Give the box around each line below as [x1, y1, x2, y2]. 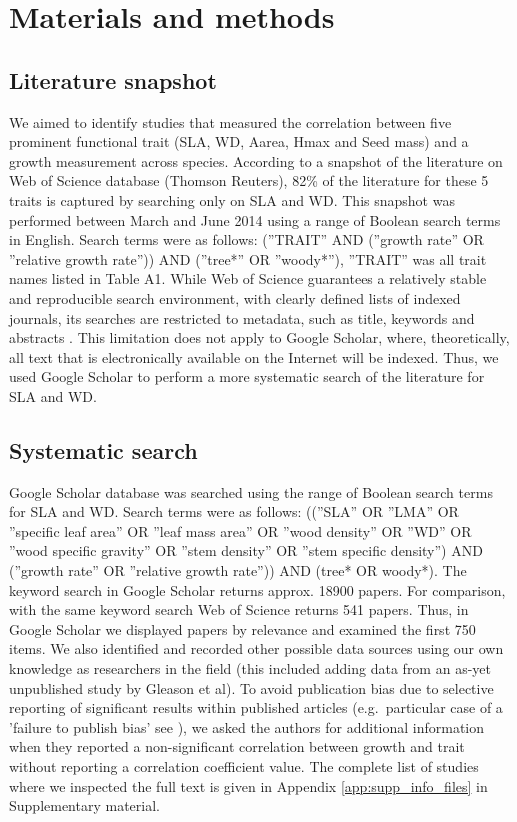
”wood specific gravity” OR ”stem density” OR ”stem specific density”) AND [9, 540, 483, 561]
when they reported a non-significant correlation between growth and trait [9, 736, 465, 757]
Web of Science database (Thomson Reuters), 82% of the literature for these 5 [9, 170, 489, 191]
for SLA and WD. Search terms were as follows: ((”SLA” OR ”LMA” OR [9, 501, 459, 522]
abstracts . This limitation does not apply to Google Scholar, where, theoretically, [9, 327, 510, 348]
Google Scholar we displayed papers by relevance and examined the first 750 [9, 618, 476, 639]
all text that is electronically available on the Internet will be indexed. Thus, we [9, 346, 499, 367]
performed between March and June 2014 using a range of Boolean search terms [9, 209, 501, 230]
